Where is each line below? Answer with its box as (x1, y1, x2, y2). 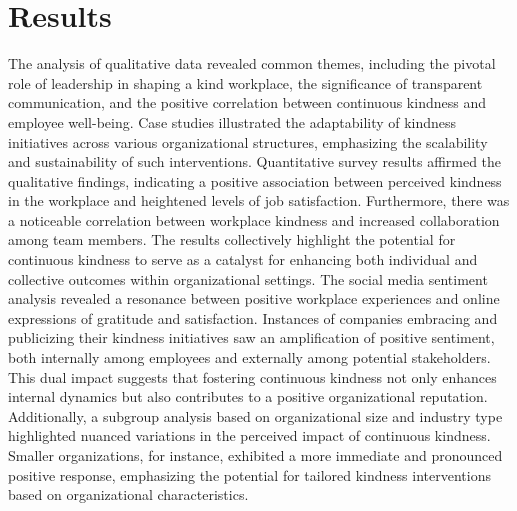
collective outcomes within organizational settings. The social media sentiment (8, 268, 488, 289)
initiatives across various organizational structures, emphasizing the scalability (8, 131, 488, 152)
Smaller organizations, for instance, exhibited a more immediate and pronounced (8, 445, 503, 465)
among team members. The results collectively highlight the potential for (8, 229, 456, 250)
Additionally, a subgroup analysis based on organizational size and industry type (8, 405, 503, 426)
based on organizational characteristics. (8, 484, 249, 505)
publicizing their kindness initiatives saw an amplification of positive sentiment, (8, 327, 495, 348)
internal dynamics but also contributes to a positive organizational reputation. (8, 386, 488, 407)
